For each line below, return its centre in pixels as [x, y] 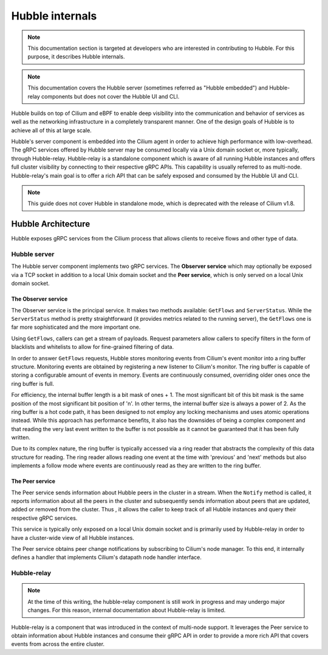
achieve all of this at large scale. [52, 130]
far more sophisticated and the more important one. [76, 327]
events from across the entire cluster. [58, 644]
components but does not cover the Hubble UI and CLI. [111, 96]
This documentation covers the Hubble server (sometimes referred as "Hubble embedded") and [148, 88]
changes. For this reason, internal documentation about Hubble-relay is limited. [127, 610]
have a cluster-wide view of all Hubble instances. [73, 538]
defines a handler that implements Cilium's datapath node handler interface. [106, 558]
